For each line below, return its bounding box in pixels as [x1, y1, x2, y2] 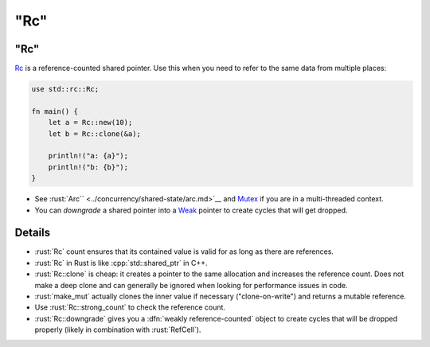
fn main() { [31, 107, 79, 115]
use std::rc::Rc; [31, 84, 100, 94]
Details [14, 226, 51, 240]
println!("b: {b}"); [48, 162, 129, 171]
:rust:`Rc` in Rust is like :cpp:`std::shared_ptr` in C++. [34, 258, 208, 267]
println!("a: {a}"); [48, 151, 129, 161]
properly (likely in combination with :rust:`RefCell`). [34, 325, 201, 334]
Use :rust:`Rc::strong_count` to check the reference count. [34, 302, 226, 312]
